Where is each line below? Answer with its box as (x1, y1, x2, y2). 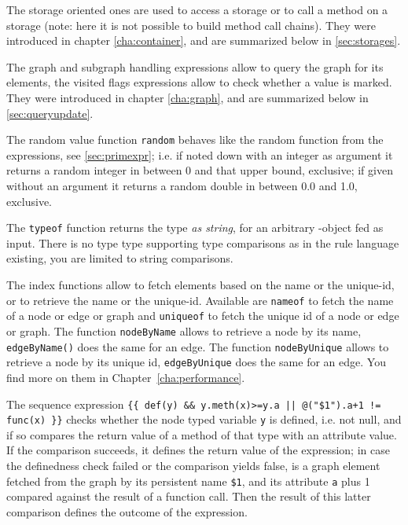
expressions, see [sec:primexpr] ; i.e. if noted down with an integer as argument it (6, 146, 393, 163)
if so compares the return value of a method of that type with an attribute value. (6, 426, 397, 442)
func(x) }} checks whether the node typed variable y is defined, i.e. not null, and (6, 411, 402, 428)
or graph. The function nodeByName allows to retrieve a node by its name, (6, 322, 362, 339)
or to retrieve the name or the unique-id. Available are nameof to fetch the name (6, 292, 394, 308)
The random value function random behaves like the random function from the (6, 131, 384, 148)
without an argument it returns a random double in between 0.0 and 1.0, (6, 178, 358, 193)
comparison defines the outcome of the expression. (6, 503, 248, 519)
